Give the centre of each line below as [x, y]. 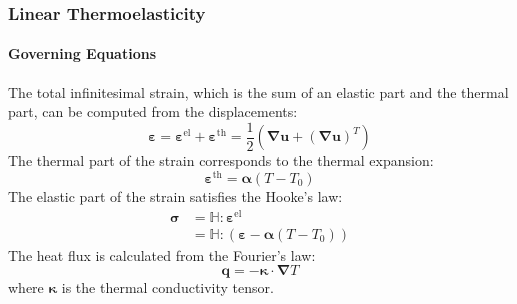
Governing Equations [82, 53]
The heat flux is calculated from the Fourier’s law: [162, 254]
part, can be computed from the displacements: [153, 111]
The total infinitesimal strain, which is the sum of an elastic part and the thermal [258, 91]
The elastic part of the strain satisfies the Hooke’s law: [175, 195]
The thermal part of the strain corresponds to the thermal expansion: [221, 160]
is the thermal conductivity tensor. [167, 287]
